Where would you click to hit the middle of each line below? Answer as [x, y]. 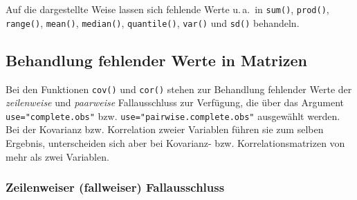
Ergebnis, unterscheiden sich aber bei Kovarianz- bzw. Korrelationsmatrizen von [175, 143]
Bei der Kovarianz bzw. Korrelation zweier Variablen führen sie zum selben [165, 129]
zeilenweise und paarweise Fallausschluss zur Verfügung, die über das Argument [175, 102]
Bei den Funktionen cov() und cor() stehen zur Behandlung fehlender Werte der [179, 89]
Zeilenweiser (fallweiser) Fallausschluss [115, 187]
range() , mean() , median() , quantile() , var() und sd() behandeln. [153, 22]
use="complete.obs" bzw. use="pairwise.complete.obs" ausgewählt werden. [173, 116]
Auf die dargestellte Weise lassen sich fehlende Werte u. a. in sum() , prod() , [167, 9]
